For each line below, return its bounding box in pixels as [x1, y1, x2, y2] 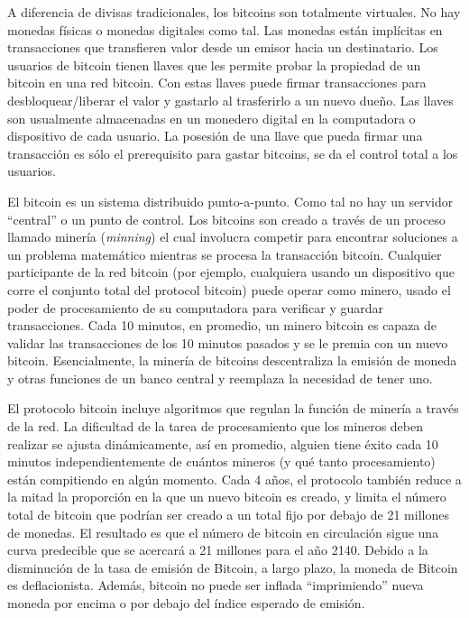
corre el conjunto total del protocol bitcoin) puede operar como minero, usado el [7, 280, 451, 299]
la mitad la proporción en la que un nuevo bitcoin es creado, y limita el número [7, 487, 446, 506]
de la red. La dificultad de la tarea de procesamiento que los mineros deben [7, 417, 424, 436]
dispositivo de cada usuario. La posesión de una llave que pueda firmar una [7, 126, 423, 145]
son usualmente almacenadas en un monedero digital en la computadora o [7, 108, 416, 127]
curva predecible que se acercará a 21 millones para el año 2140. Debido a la [7, 540, 428, 559]
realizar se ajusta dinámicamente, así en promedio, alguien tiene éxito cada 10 [7, 434, 438, 453]
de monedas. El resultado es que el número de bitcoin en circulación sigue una [7, 522, 439, 541]
